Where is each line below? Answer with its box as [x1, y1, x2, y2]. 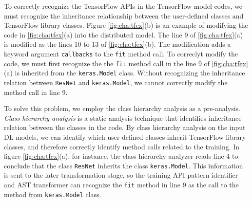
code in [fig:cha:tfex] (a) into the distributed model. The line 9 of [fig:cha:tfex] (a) [4, 29, 243, 39]
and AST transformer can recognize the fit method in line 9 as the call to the [4, 180, 239, 189]
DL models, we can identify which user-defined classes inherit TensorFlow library [4, 131, 246, 142]
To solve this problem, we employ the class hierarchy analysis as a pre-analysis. [4, 103, 240, 113]
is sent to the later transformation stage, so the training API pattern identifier [4, 170, 238, 180]
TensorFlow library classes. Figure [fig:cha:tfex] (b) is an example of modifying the [4, 20, 248, 30]
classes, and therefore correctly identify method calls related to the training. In [4, 141, 240, 151]
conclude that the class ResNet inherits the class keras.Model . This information [4, 160, 243, 170]
